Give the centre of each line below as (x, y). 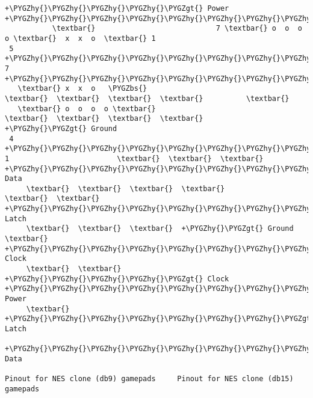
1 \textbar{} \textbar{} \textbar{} (134, 158)
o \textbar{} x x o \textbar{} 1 (80, 38)
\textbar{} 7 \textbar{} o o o (177, 29)
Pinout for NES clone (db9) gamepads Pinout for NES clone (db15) (149, 379)
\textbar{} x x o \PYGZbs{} (82, 89)
